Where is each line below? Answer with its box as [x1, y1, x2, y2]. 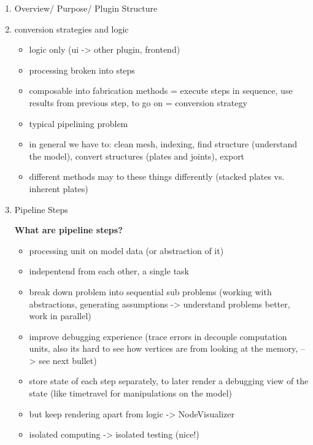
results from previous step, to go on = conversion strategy [29, 96, 247, 109]
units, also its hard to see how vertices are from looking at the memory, [29, 342, 298, 355]
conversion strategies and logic [14, 22, 129, 35]
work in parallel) [29, 309, 91, 322]
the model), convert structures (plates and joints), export [29, 149, 245, 162]
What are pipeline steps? [14, 223, 123, 236]
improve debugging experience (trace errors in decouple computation [29, 330, 287, 342]
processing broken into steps [29, 63, 135, 76]
